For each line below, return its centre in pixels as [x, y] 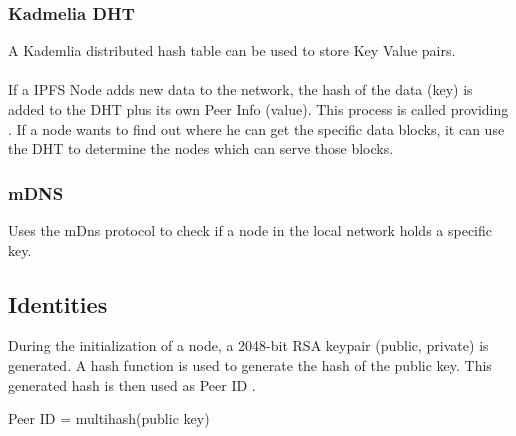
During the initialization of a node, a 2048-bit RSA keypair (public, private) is [248, 345]
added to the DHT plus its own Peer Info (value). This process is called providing [258, 109]
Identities [58, 303]
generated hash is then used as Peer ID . [132, 384]
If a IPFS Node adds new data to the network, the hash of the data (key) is [240, 89]
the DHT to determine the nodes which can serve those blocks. [201, 148]
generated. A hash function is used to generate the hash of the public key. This [250, 364]
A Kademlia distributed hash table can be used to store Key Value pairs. [232, 50]
